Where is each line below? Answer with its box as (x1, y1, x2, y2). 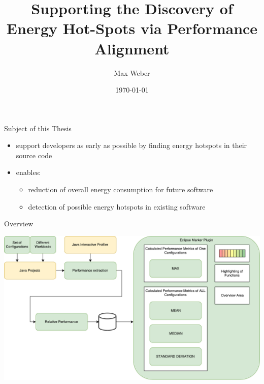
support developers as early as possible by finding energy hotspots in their (16, 140, 247, 151)
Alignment (94, 38, 170, 58)
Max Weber (114, 67, 150, 78)
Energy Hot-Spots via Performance (6, 18, 258, 39)
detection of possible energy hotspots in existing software (28, 201, 206, 212)
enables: (16, 167, 41, 178)
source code (16, 150, 52, 160)
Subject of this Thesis (4, 123, 72, 133)
